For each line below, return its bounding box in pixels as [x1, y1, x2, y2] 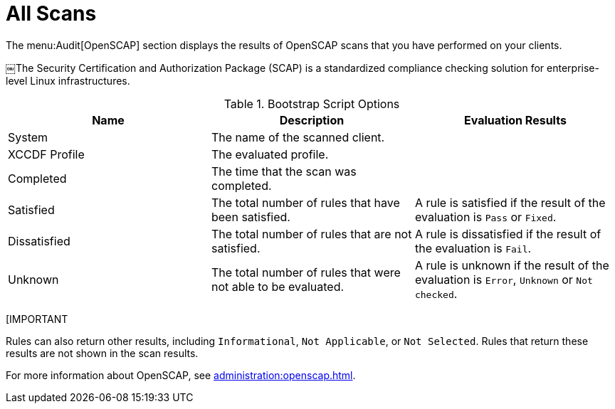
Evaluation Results [464, 112, 567, 127]
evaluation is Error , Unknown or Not [414, 272, 593, 287]
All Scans [6, 1, 97, 26]
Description [279, 112, 345, 127]
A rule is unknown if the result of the [414, 257, 609, 272]
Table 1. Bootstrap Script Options [224, 96, 400, 111]
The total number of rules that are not [211, 226, 412, 241]
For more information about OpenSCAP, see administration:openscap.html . [6, 368, 356, 381]
